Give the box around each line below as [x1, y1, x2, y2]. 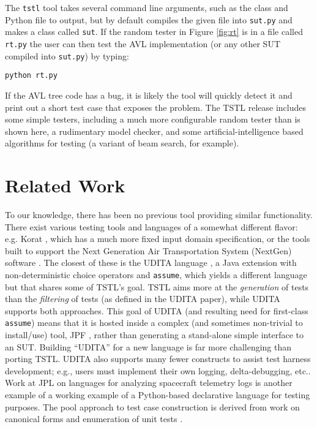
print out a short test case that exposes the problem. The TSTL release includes [5, 100, 307, 113]
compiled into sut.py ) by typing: [5, 49, 129, 62]
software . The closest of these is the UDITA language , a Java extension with [5, 256, 297, 269]
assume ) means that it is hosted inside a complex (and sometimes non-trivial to [5, 316, 303, 329]
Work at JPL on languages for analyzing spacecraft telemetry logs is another [5, 376, 293, 389]
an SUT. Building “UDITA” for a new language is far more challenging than [5, 340, 292, 353]
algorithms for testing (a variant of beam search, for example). [5, 137, 239, 149]
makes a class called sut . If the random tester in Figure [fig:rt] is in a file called [5, 25, 303, 38]
